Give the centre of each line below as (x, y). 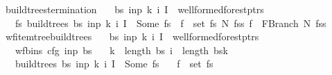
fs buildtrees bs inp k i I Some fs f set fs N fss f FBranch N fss (171, 23)
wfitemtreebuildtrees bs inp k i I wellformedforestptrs (132, 36)
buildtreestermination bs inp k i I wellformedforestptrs (134, 9)
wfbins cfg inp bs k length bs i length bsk (121, 50)
